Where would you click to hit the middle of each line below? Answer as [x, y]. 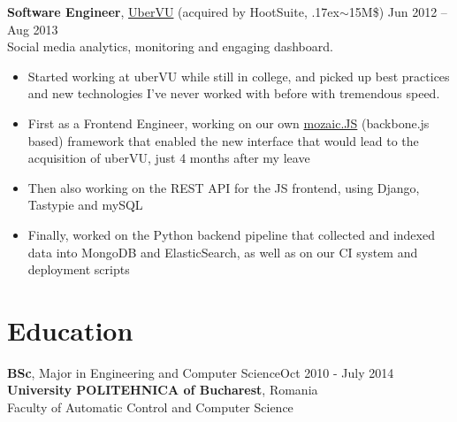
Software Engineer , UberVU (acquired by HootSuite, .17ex [173, 12]
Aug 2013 [33, 29]
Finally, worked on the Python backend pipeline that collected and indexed [231, 234]
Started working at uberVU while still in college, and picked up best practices [239, 76]
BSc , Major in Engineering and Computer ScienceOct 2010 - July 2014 [201, 372]
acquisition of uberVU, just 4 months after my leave [169, 158]
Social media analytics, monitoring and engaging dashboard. [170, 46]
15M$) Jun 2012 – [398, 12]
